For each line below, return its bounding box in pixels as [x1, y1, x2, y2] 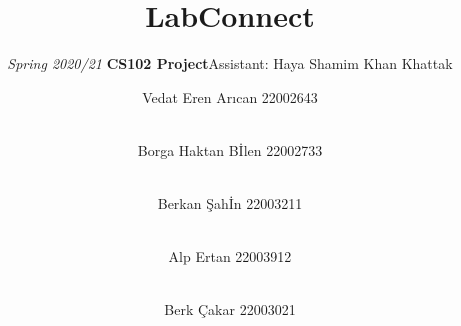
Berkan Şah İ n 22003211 [157, 193, 303, 214]
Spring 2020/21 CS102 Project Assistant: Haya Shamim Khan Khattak [7, 53, 453, 74]
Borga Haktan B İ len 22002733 [137, 139, 323, 160]
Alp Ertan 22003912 [168, 246, 292, 267]
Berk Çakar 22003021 [164, 299, 296, 320]
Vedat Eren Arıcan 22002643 [142, 86, 318, 107]
